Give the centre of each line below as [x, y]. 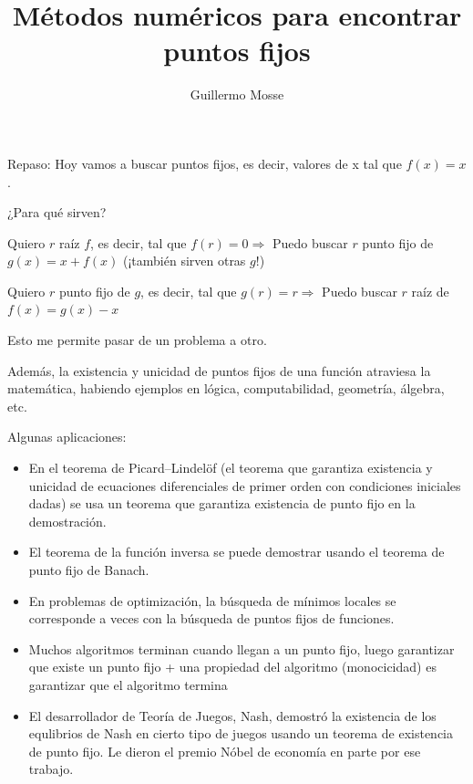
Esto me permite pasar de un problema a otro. [137, 340]
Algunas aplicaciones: [67, 437]
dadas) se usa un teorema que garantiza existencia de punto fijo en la [222, 503]
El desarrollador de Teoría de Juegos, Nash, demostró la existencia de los [232, 715]
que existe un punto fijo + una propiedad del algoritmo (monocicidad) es [232, 667]
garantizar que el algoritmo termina [128, 684]
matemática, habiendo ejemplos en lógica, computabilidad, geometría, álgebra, [226, 388]
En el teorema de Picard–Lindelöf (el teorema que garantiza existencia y [231, 468]
